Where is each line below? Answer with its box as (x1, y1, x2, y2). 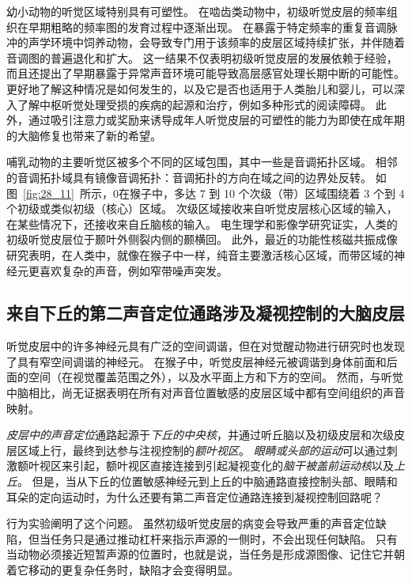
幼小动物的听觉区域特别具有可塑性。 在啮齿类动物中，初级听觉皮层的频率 (6, 3, 387, 19)
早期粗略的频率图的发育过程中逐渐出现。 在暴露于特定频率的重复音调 (28, 18, 387, 35)
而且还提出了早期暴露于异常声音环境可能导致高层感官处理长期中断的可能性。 (6, 65, 405, 81)
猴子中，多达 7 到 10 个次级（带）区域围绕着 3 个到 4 (129, 184, 405, 201)
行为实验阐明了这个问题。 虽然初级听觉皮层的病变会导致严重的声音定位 (6, 515, 376, 532)
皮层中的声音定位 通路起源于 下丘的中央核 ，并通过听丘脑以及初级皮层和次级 (6, 426, 394, 443)
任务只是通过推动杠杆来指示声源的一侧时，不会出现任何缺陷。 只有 (50, 530, 398, 547)
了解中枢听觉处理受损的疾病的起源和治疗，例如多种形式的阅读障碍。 (17, 96, 372, 112)
